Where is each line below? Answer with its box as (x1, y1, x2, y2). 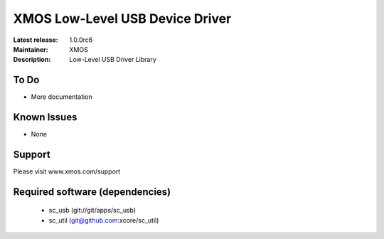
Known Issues (13, 111, 78, 124)
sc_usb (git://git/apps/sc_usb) (48, 206, 137, 215)
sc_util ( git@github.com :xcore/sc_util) (48, 216, 159, 224)
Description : (13, 55, 51, 64)
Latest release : (13, 36, 58, 44)
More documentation (31, 92, 92, 101)
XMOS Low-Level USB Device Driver (13, 11, 232, 26)
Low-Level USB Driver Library (69, 55, 156, 64)
